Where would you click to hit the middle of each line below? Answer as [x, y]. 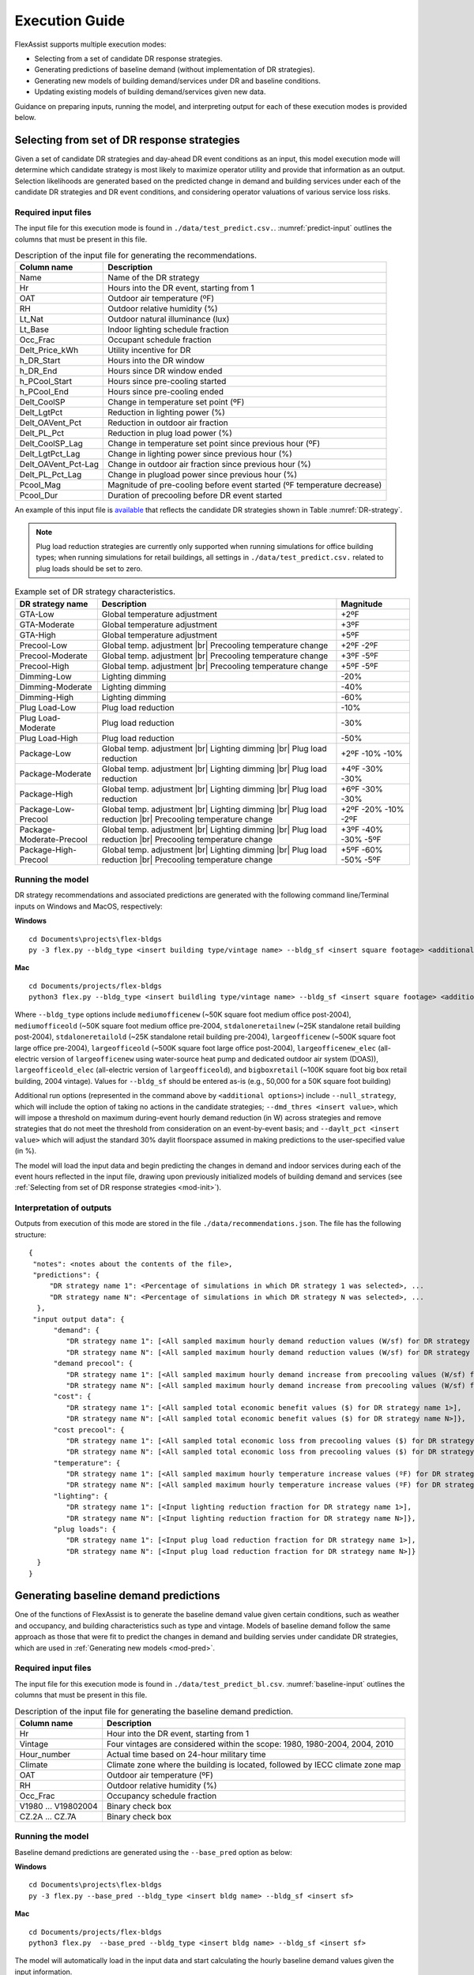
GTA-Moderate [47, 624]
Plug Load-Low [48, 707]
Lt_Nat [31, 319]
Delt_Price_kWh [49, 350]
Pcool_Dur [39, 495]
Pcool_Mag [40, 485]
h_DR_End [38, 371]
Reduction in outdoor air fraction [168, 423]
